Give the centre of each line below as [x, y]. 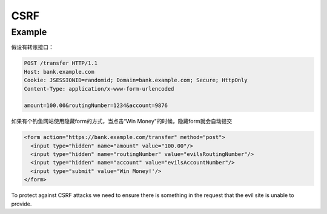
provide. [21, 204]
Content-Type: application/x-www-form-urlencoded [99, 89]
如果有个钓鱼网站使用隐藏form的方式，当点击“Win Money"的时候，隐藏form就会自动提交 [122, 122]
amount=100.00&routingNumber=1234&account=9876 [96, 105]
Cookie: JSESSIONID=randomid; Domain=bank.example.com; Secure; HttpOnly [136, 80]
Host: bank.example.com [59, 72]
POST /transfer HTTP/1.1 [61, 63]
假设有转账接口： [32, 47]
